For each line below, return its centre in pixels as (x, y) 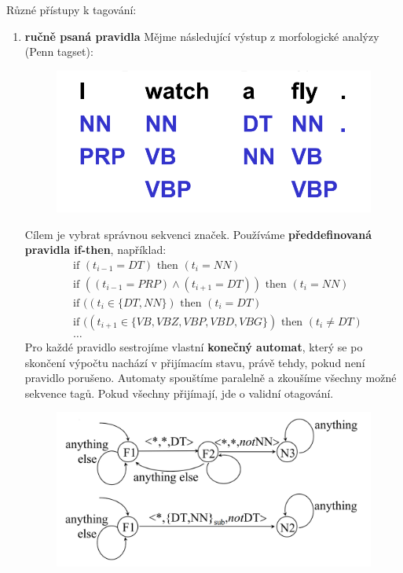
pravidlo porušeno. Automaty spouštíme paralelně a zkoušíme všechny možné (211, 378)
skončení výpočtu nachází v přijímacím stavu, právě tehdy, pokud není (195, 362)
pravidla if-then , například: (95, 250)
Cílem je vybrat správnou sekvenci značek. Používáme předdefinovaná (198, 234)
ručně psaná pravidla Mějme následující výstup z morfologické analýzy (202, 36)
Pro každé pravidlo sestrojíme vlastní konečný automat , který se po (194, 346)
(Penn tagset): (59, 51)
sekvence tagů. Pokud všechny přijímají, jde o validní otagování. (179, 393)
